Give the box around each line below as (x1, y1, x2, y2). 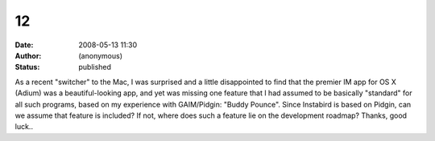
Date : (14, 40, 34, 50)
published (78, 62, 112, 72)
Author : (14, 50, 42, 60)
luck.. (14, 122, 34, 131)
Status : (14, 62, 40, 72)
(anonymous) (78, 50, 123, 60)
